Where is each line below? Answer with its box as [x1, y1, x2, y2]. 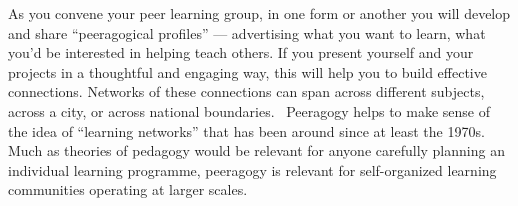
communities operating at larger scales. [8, 179, 248, 200]
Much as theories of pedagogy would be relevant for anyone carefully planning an [8, 140, 505, 161]
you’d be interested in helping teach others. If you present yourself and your [8, 42, 474, 63]
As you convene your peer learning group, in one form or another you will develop [8, 3, 511, 23]
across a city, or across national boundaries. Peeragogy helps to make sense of [8, 100, 491, 121]
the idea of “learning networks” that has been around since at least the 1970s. [8, 120, 485, 141]
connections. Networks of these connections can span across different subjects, [8, 81, 485, 102]
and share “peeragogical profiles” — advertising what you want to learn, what [8, 22, 486, 43]
